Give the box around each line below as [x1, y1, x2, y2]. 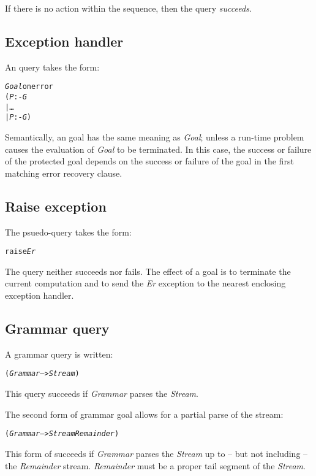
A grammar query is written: [5, 347, 113, 360]
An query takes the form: [5, 60, 100, 73]
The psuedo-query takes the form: [5, 225, 132, 238]
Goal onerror [5, 82, 53, 91]
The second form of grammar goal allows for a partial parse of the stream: [5, 407, 284, 420]
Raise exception [5, 196, 107, 215]
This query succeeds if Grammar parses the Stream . [5, 387, 198, 400]
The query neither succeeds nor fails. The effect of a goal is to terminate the [5, 264, 291, 277]
